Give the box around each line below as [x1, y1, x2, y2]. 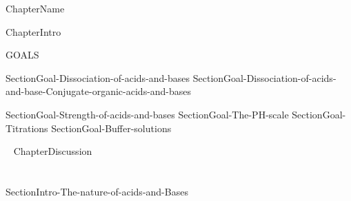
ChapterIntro [6, 24, 61, 39]
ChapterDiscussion [13, 144, 92, 158]
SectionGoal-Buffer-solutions [51, 120, 172, 135]
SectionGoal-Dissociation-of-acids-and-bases [6, 70, 190, 85]
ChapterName [6, 1, 65, 15]
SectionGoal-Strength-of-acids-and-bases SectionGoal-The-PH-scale [6, 107, 289, 121]
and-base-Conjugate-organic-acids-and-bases [6, 84, 192, 98]
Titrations [6, 120, 48, 135]
